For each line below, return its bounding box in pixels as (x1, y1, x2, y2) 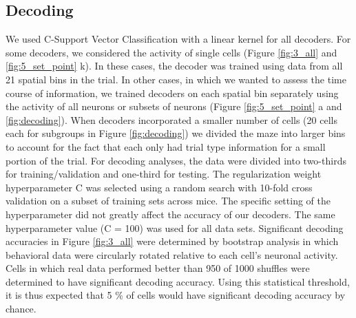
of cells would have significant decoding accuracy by (126, 288, 346, 302)
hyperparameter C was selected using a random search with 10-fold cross (6, 180, 313, 194)
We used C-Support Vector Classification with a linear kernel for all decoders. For (6, 32, 351, 46)
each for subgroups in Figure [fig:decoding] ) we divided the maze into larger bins (6, 126, 346, 140)
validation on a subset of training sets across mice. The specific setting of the (6, 193, 331, 208)
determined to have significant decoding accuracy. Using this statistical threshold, (6, 274, 350, 288)
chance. (6, 301, 36, 316)
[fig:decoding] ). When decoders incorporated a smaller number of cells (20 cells (6, 112, 337, 127)
